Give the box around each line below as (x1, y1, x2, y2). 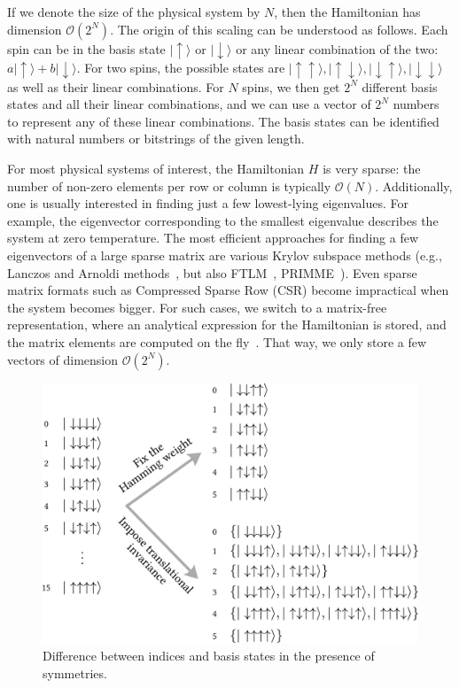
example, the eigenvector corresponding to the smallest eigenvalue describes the (7, 211, 439, 229)
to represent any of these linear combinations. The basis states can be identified (7, 112, 440, 130)
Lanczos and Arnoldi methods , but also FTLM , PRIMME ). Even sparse (7, 263, 417, 282)
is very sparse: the (323, 158, 421, 177)
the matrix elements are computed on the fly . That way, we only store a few (7, 332, 427, 351)
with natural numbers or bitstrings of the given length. (7, 129, 305, 148)
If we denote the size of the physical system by (7, 3, 261, 20)
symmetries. (43, 663, 107, 682)
